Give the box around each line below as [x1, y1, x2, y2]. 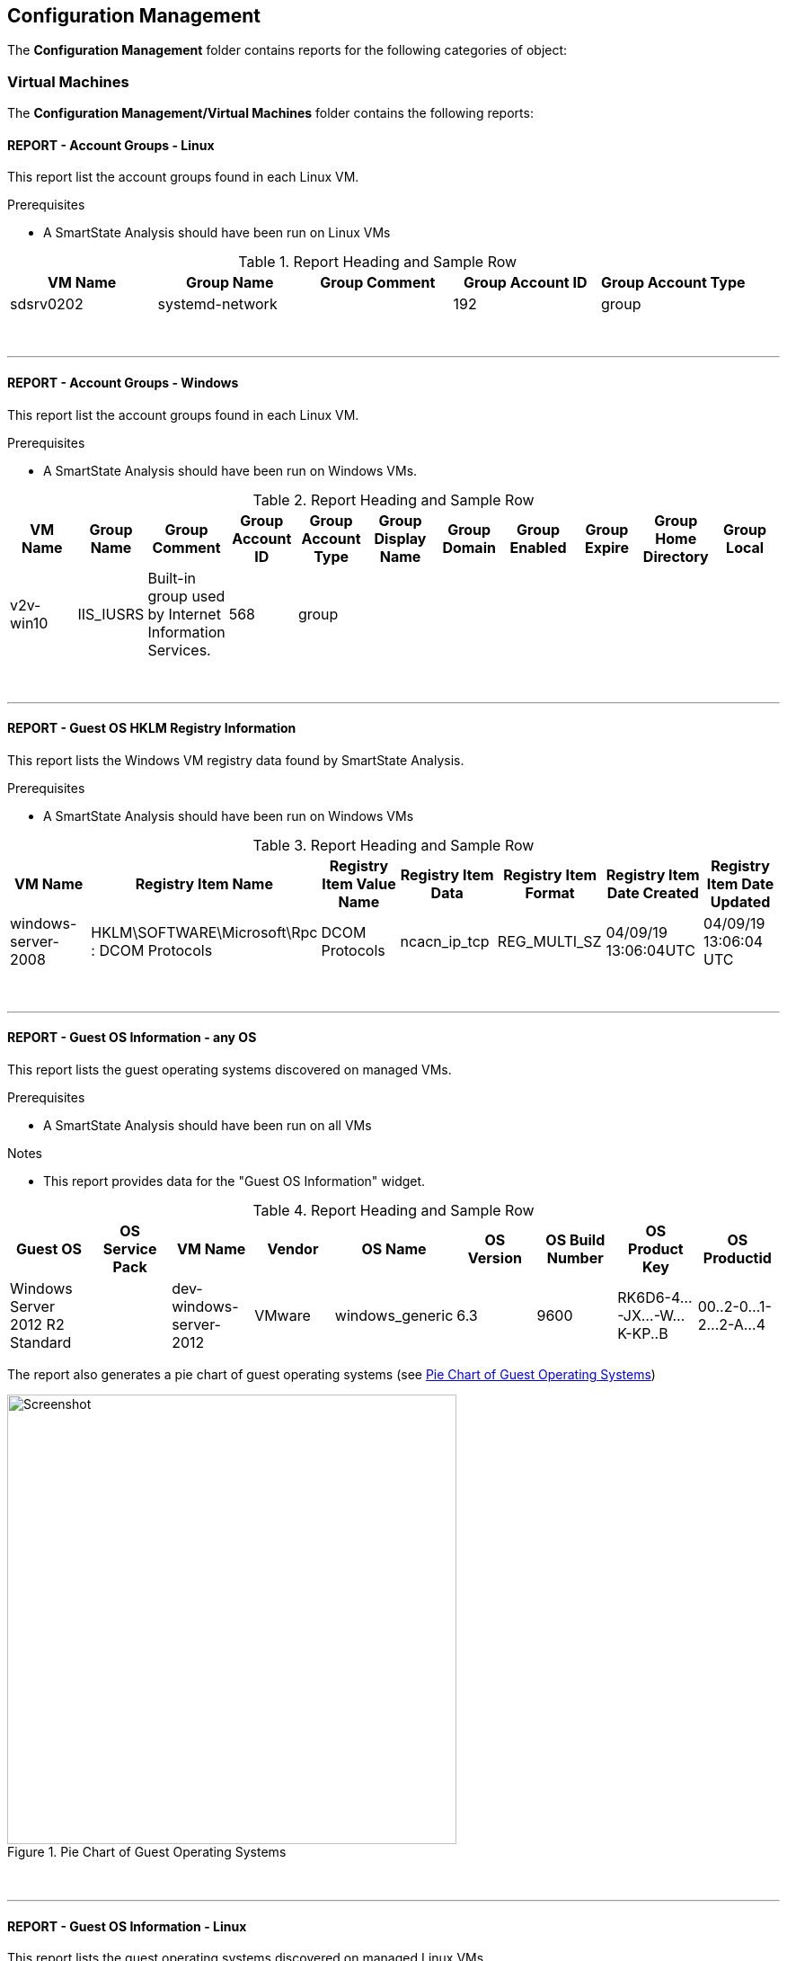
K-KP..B [617, 1324, 668, 1343]
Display [374, 529, 427, 548]
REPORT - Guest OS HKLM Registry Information [7, 720, 296, 736]
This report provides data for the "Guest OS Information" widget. [43, 1173, 426, 1190]
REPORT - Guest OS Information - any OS [7, 1030, 257, 1046]
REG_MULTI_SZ [497, 931, 602, 950]
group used [147, 586, 225, 605]
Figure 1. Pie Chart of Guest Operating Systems [7, 1844, 287, 1860]
